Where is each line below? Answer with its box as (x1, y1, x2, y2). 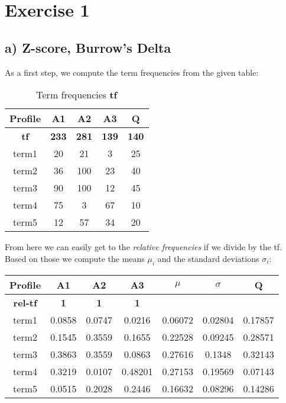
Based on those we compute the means (5, 252, 145, 264)
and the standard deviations (157, 252, 259, 264)
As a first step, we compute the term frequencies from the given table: (5, 66, 259, 78)
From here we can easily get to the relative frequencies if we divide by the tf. (5, 241, 282, 253)
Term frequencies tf (36, 88, 118, 102)
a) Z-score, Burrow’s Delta (5, 38, 171, 56)
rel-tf (13, 295, 37, 309)
